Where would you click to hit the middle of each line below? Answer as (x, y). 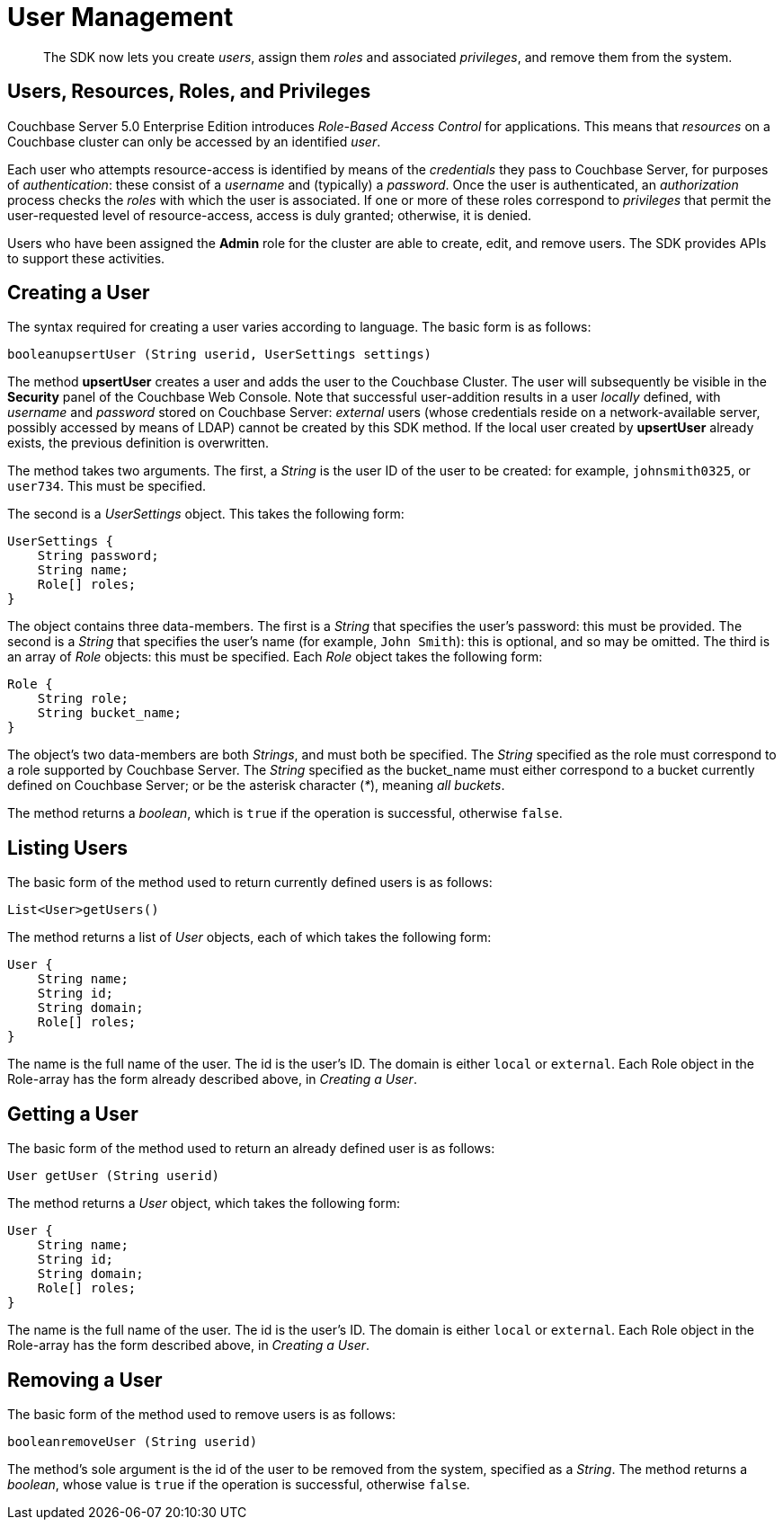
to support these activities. (86, 258)
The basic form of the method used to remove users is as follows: (201, 1414)
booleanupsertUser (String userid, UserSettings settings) (220, 355)
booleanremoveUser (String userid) (133, 1441)
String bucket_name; (109, 713)
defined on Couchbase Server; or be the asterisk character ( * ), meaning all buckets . (256, 786)
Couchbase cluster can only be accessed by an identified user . (194, 141)
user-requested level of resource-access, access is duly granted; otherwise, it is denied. (270, 215)
